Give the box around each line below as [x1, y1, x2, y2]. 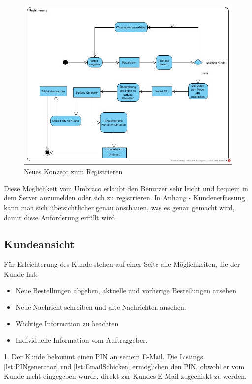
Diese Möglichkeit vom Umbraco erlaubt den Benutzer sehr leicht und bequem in [4, 183, 248, 193]
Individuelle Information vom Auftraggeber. [15, 335, 148, 345]
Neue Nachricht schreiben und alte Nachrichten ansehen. [15, 302, 186, 312]
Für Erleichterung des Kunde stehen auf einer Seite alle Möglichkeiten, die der [4, 259, 240, 269]
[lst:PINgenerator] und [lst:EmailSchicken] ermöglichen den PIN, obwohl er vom [4, 361, 245, 371]
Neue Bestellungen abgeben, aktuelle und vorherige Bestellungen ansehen [15, 285, 237, 295]
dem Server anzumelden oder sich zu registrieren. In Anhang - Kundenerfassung [4, 192, 245, 203]
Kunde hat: [4, 268, 38, 279]
